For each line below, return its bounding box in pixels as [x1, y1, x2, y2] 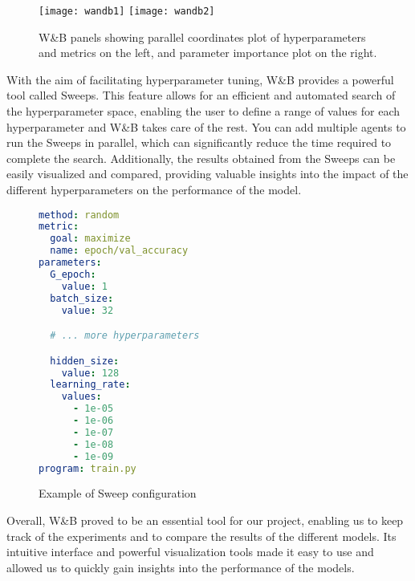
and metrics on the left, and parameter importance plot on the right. [39, 44, 377, 61]
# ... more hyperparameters [50, 330, 200, 342]
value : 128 [61, 367, 120, 379]
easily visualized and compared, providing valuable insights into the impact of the [6, 165, 409, 182]
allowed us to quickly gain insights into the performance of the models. [6, 559, 355, 575]
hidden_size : [50, 355, 120, 367]
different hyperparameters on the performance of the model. [6, 181, 302, 197]
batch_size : [50, 292, 114, 304]
